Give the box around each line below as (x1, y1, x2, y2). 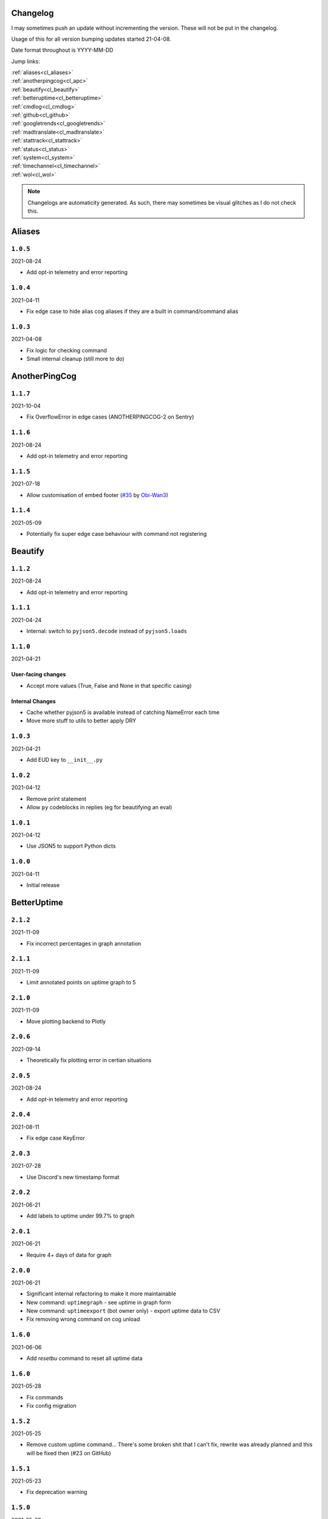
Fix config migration (26, 1402, 77, 1409)
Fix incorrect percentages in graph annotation (26, 939, 142, 947)
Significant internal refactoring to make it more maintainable (26, 1290, 176, 1297)
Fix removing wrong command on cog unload (26, 1315, 140, 1323)
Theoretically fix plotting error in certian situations (26, 1057, 152, 1064)
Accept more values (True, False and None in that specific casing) (26, 682, 192, 689)
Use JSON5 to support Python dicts (26, 842, 116, 850)
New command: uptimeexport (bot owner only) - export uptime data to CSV (26, 1307, 220, 1315)
